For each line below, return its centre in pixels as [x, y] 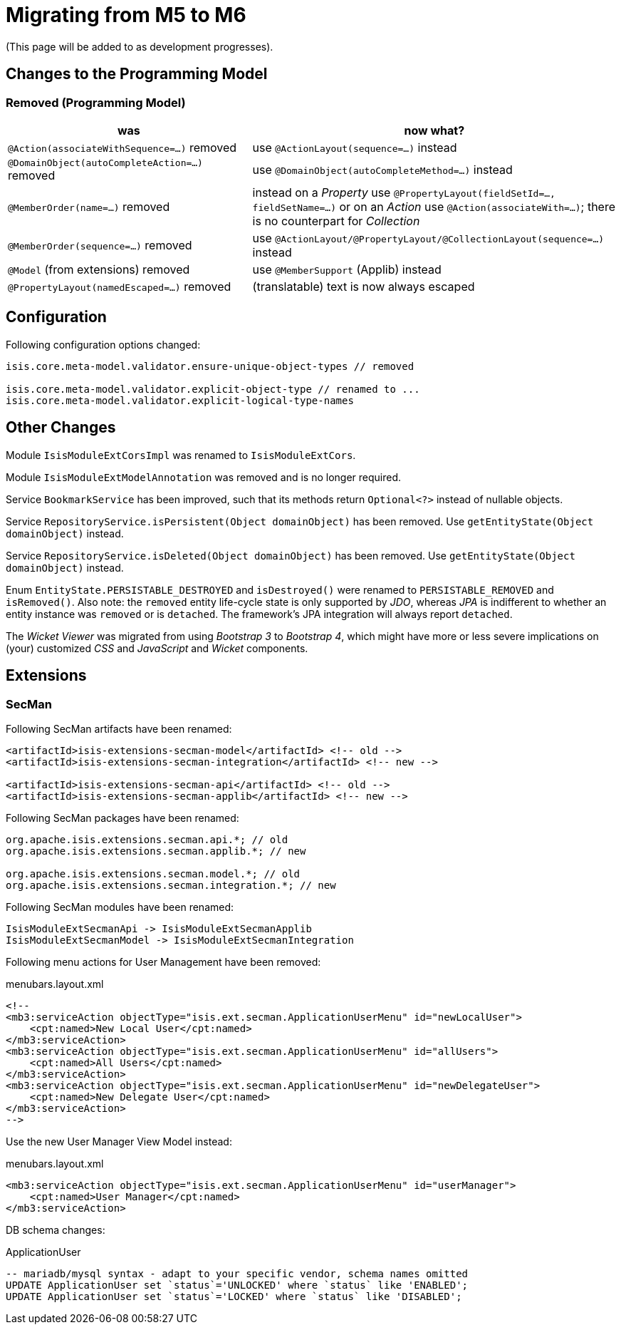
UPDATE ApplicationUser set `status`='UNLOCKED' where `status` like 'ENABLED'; [237, 1285]
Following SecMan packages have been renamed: [122, 818]
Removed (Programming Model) [96, 102]
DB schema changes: [56, 1230]
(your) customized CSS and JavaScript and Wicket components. [157, 648]
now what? [434, 130]
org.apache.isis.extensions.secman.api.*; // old [147, 839]
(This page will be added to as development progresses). [140, 46]
